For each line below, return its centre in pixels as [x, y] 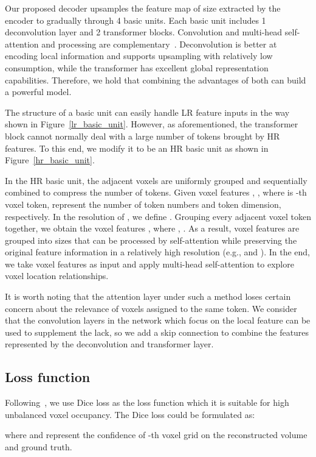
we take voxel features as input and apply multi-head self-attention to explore [149, 264]
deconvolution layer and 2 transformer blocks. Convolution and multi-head [144, 32]
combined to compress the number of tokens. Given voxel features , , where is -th [156, 192]
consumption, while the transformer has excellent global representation [137, 67]
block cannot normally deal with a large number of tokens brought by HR [143, 136]
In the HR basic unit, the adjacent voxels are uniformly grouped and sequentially [156, 180]
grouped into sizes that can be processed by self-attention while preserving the [151, 240]
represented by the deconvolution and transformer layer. [109, 344]
